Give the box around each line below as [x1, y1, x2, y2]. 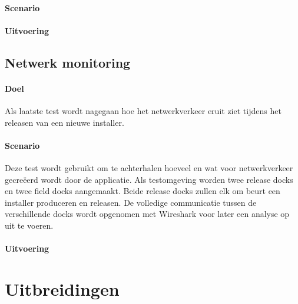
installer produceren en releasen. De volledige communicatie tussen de [5, 196, 257, 208]
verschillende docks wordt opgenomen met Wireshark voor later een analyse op [5, 208, 290, 220]
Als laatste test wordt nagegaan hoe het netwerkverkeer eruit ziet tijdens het [5, 104, 282, 116]
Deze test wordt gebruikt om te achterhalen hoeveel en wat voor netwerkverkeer [5, 161, 293, 173]
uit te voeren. [5, 219, 54, 231]
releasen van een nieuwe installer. [5, 116, 124, 128]
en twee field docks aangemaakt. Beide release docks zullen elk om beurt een [5, 185, 280, 197]
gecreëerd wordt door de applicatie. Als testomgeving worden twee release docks [5, 173, 293, 185]
